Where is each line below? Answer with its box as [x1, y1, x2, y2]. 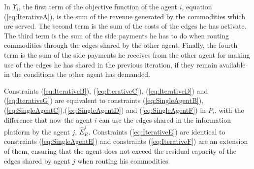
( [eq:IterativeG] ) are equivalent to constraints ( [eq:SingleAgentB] [4, 95, 199, 105]
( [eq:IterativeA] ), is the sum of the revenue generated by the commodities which [4, 11, 245, 21]
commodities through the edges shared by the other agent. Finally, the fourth [4, 40, 238, 50]
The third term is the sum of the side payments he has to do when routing [4, 30, 229, 40]
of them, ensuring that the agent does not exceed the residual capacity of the [4, 146, 237, 156]
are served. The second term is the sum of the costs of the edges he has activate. [4, 21, 247, 31]
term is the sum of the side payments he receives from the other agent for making [4, 49, 250, 60]
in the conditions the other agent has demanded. [4, 69, 150, 79]
